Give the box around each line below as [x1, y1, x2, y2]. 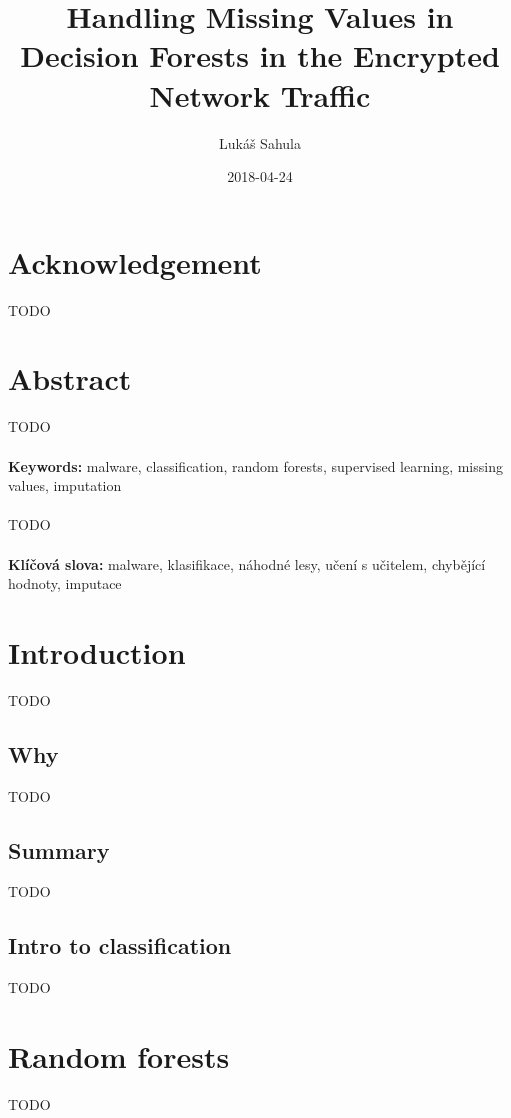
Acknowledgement [8, 241, 262, 282]
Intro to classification [8, 930, 232, 961]
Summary [8, 834, 110, 865]
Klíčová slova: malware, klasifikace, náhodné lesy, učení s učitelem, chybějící [8, 553, 486, 574]
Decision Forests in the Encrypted [20, 35, 500, 76]
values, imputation [8, 475, 122, 496]
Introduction [8, 631, 186, 672]
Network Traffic [149, 74, 371, 115]
